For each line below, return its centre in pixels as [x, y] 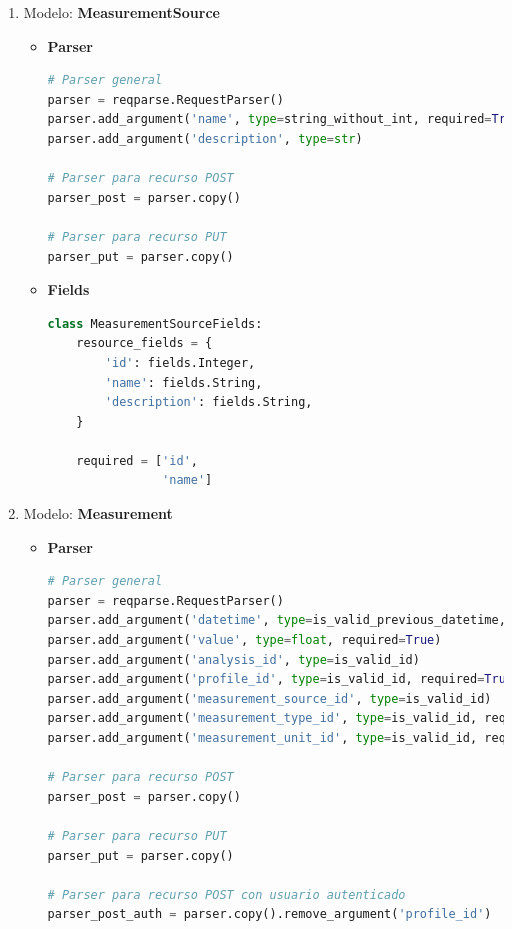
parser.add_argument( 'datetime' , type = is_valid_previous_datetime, [276, 620]
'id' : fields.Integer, [180, 362]
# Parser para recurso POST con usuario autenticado [226, 894]
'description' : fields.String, [208, 402]
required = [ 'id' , [137, 460]
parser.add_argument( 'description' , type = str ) [205, 138]
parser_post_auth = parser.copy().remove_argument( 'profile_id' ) [269, 914]
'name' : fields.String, [183, 382]
